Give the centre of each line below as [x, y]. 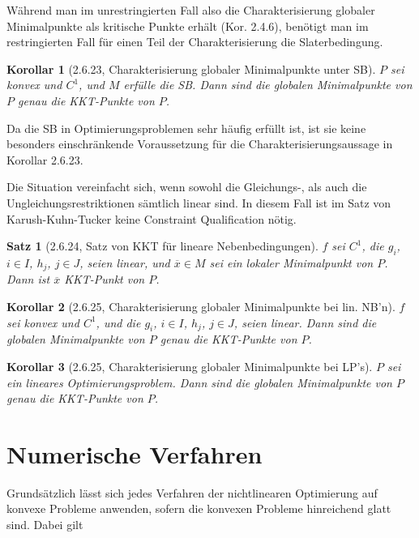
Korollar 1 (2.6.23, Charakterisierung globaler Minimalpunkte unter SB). [191, 68]
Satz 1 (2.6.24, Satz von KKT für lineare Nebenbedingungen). [162, 246]
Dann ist [28, 279]
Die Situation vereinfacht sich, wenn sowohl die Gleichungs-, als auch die [187, 187]
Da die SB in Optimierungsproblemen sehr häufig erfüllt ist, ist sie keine [186, 128]
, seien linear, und [125, 262]
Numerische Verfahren [135, 453]
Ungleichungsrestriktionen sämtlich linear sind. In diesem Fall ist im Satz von [199, 202]
